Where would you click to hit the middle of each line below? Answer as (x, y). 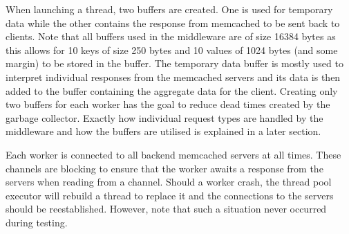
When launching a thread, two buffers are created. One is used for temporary (169, 9)
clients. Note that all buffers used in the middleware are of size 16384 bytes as (171, 36)
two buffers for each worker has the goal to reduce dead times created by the (168, 104)
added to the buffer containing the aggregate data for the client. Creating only (172, 90)
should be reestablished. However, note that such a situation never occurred (166, 209)
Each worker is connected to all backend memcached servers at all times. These (173, 154)
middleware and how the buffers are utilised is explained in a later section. (163, 131)
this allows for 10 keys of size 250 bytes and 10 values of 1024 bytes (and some (172, 49)
